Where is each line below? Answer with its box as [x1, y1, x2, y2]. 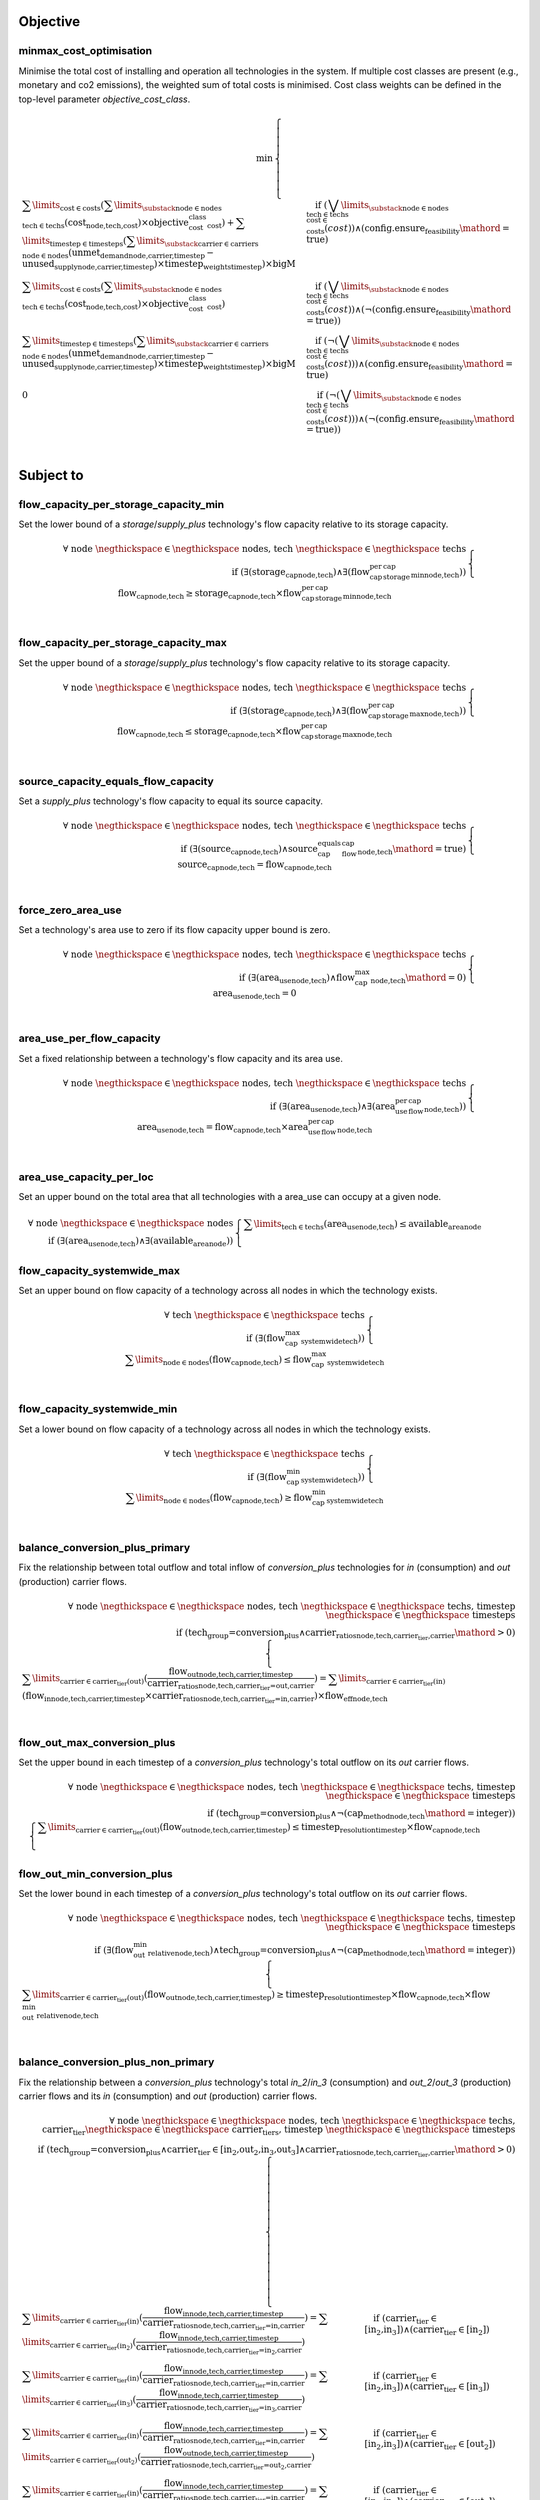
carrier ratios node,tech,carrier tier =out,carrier [146, 1677, 315, 1692]
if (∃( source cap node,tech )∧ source [180, 843, 319, 857]
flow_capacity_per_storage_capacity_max [18, 636, 227, 650]
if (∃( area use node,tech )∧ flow [238, 971, 355, 985]
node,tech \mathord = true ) [357, 843, 467, 857]
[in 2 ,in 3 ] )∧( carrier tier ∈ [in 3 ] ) [364, 2381, 490, 2395]
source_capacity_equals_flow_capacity [18, 774, 214, 788]
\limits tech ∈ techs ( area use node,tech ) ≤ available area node [253, 1218, 482, 1232]
